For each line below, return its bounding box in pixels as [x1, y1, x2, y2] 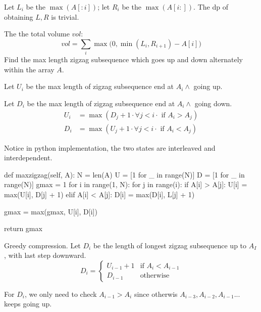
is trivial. [51, 11, 79, 22]
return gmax [4, 223, 42, 234]
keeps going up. [4, 298, 52, 309]
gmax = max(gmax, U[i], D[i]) [4, 206, 97, 216]
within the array [4, 64, 55, 74]
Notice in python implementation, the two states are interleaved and [4, 142, 216, 153]
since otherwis [134, 288, 178, 299]
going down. [194, 98, 232, 108]
